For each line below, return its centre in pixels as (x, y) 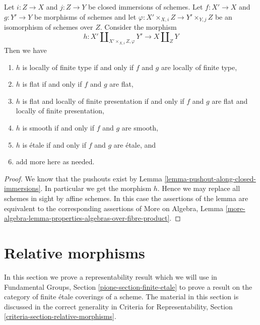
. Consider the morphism (138, 27)
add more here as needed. (55, 161)
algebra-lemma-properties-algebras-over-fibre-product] (87, 218)
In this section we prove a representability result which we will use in (111, 276)
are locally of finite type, (199, 67)
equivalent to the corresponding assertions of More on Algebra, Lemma (114, 208)
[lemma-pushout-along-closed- (210, 178)
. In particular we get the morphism (96, 188)
